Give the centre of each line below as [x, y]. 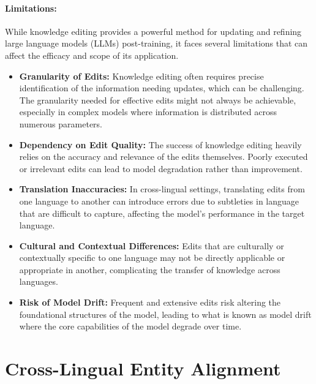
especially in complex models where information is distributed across [148, 112]
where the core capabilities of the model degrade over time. [130, 326]
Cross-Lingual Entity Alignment [143, 368]
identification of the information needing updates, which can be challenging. [162, 88]
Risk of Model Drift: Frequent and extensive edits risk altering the [150, 302]
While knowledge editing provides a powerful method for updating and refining [153, 31]
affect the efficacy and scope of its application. [92, 55]
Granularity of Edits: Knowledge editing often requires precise [141, 76]
